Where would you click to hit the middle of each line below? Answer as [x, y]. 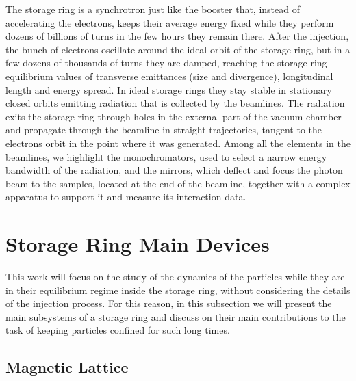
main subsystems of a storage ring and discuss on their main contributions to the [176, 316]
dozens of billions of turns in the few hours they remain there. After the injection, [177, 36]
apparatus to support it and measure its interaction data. [126, 197]
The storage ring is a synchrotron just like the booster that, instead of [153, 9]
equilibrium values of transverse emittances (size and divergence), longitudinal [169, 76]
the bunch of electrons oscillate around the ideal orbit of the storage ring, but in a [178, 49]
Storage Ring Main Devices [138, 244]
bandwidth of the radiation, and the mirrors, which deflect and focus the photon [174, 170]
